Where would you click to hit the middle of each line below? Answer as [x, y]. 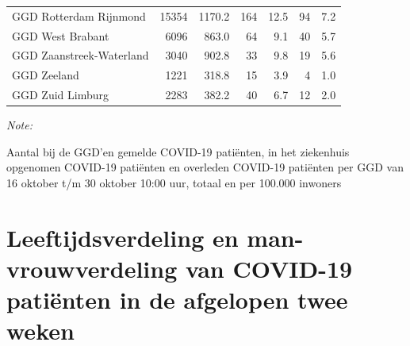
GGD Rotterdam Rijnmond [79, 15]
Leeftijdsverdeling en [123, 237]
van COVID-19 [269, 268]
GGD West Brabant [61, 35]
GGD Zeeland [46, 75]
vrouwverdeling [92, 268]
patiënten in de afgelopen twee [177, 300]
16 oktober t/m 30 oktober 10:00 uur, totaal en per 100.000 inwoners [174, 183]
